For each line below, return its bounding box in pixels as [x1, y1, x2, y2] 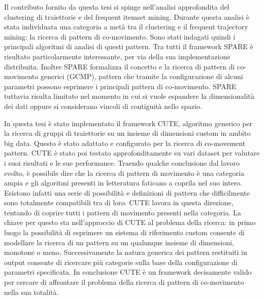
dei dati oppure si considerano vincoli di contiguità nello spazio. [4, 100, 203, 111]
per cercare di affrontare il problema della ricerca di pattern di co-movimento [4, 277, 244, 287]
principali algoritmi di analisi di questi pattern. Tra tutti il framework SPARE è [4, 41, 253, 52]
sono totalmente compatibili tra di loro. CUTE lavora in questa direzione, [4, 197, 234, 208]
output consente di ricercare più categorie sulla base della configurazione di [4, 256, 238, 267]
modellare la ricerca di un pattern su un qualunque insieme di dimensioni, [4, 237, 234, 247]
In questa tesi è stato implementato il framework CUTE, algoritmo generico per [4, 118, 253, 128]
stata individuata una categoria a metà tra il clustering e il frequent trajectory [4, 21, 248, 32]
